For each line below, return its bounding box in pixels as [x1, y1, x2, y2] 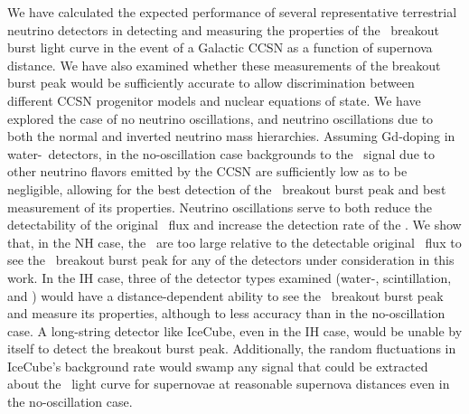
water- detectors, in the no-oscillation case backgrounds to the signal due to [7, 144, 435, 163]
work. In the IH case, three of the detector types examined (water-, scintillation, [7, 268, 452, 287]
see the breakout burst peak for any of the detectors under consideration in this [7, 250, 455, 269]
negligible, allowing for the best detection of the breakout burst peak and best [7, 179, 446, 198]
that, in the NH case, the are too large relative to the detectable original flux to [7, 232, 462, 251]
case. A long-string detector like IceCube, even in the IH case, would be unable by [7, 321, 463, 340]
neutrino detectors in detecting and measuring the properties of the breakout [7, 20, 440, 39]
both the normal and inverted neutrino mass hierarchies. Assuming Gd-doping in [7, 127, 455, 146]
